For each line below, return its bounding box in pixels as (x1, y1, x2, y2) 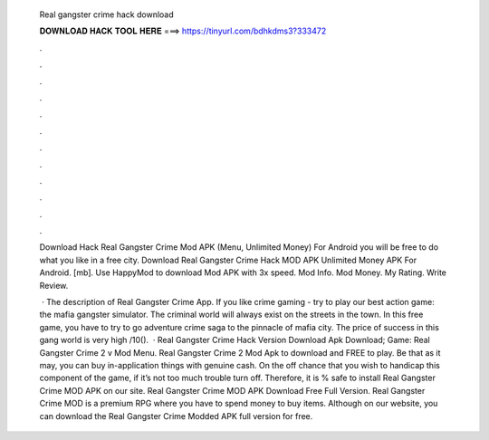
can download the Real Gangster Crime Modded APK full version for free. (39, 410, 313, 421)
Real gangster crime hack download (39, 9, 174, 20)
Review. (39, 280, 69, 291)
